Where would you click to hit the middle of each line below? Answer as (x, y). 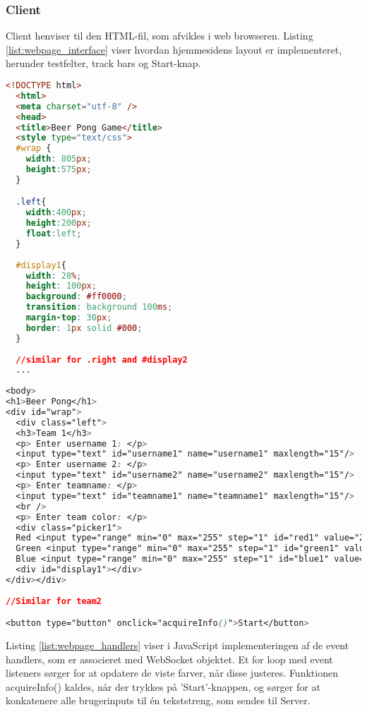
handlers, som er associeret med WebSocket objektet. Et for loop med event (169, 659)
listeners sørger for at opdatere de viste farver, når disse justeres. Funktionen (172, 673)
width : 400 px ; (56, 213)
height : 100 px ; (61, 286)
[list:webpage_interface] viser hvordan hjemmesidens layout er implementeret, (174, 49)
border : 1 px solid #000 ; (84, 328)
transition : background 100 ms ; (99, 307)
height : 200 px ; (59, 223)
